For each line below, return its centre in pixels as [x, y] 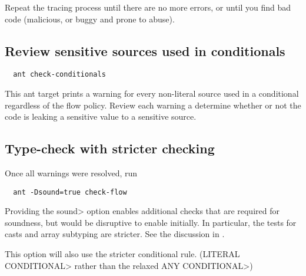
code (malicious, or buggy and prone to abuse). [90, 19]
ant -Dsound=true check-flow [70, 192]
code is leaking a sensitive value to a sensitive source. [101, 116]
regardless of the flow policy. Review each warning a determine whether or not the [153, 105]
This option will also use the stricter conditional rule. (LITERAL [122, 254]
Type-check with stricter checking [110, 148]
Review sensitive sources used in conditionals [145, 50]
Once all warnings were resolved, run [71, 173]
